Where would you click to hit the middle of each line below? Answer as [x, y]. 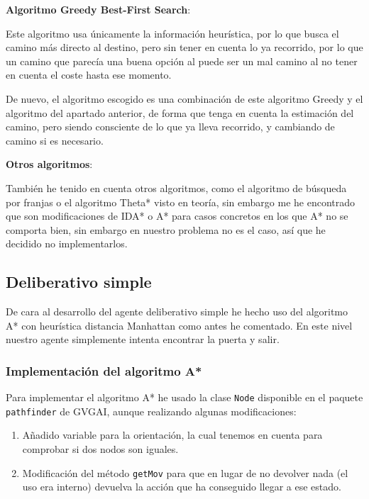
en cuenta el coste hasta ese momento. [89, 75]
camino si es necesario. [55, 140]
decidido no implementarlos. [67, 243]
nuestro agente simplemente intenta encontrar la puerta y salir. [143, 339]
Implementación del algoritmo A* [104, 370]
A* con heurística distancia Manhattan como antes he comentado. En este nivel [179, 325]
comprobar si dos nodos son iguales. [100, 449]
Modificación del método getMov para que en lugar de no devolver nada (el [185, 472]
